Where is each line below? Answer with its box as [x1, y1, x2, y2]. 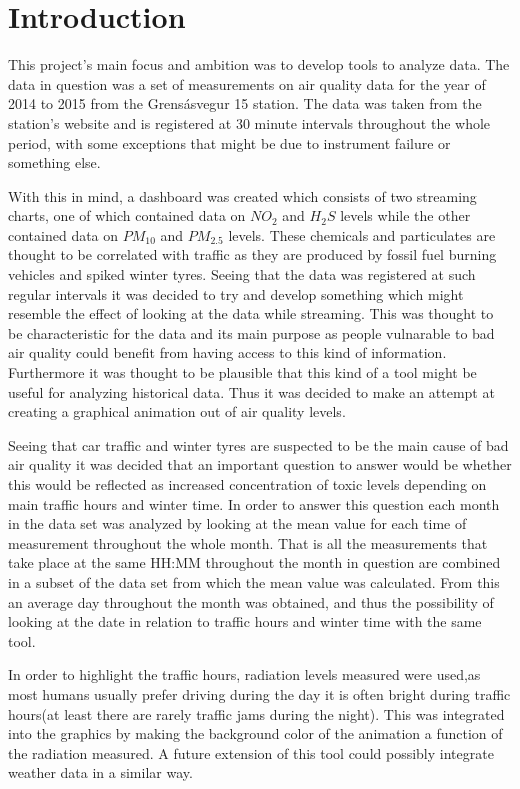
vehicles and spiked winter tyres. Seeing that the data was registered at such [8, 264, 476, 285]
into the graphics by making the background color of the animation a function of [8, 723, 503, 744]
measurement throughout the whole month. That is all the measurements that [8, 532, 488, 553]
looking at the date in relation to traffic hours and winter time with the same [8, 611, 482, 632]
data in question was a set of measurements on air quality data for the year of [8, 73, 486, 94]
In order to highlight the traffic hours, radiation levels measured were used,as [8, 664, 481, 685]
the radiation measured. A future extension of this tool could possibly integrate [8, 742, 494, 763]
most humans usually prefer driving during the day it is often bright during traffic [8, 683, 511, 704]
